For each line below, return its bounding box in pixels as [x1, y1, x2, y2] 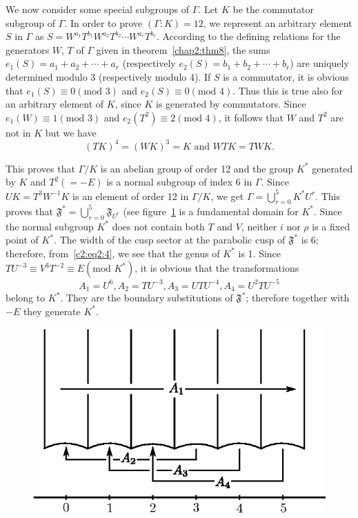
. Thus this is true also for [232, 83, 344, 97]
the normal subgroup [6, 219, 94, 233]
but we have [45, 125, 97, 139]
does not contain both [112, 219, 205, 233]
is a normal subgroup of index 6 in [106, 175, 252, 189]
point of [6, 232, 39, 247]
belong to [6, 290, 46, 305]
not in [6, 125, 31, 139]
